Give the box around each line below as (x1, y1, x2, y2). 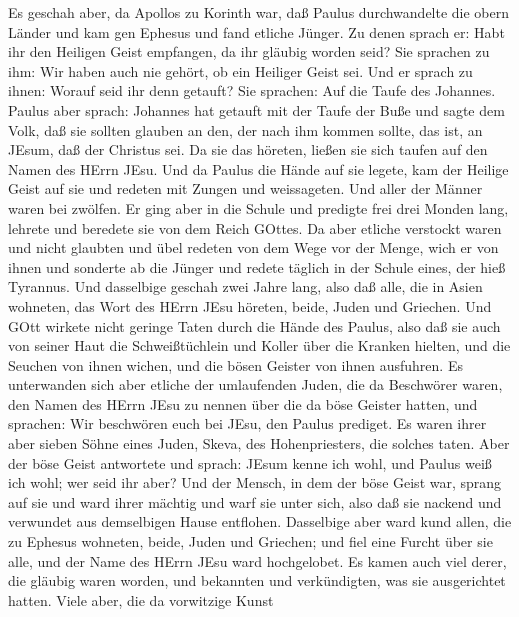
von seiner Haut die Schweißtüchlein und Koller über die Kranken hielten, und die (8, 335, 511, 356)
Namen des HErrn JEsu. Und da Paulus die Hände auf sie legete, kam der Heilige (8, 158, 509, 179)
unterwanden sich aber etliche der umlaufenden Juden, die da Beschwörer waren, (8, 374, 503, 395)
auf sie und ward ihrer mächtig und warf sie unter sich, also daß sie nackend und (8, 491, 502, 512)
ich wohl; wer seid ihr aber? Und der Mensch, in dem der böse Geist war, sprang (8, 472, 502, 493)
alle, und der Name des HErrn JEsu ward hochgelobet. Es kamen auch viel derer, (8, 550, 507, 571)
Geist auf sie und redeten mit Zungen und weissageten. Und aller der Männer (8, 178, 483, 199)
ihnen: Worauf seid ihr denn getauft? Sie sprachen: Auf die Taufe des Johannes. (8, 80, 496, 101)
